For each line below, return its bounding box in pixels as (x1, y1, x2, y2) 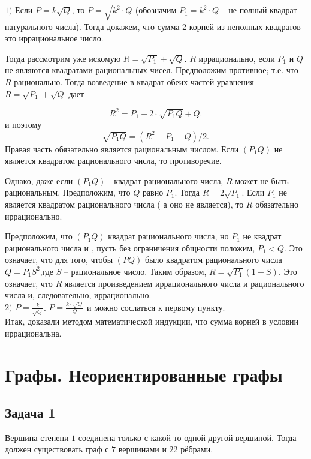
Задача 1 (5, 403, 56, 422)
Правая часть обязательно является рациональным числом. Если (5, 142, 239, 155)
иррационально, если (198, 52, 275, 64)
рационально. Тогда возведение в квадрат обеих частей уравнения (14, 75, 254, 88)
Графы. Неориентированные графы (5, 362, 283, 386)
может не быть (235, 174, 289, 187)
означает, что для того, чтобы (5, 253, 113, 266)
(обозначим (135, 4, 177, 16)
